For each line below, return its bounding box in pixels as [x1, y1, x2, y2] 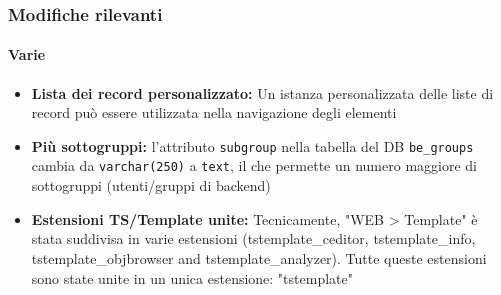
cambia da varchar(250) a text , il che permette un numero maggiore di [31, 155, 477, 176]
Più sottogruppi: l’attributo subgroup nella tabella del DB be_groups [31, 135, 474, 156]
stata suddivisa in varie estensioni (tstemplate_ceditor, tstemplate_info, [31, 228, 476, 249]
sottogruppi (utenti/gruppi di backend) [31, 175, 271, 196]
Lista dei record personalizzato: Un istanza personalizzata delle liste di [31, 82, 494, 103]
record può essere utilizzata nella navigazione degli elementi [31, 102, 397, 123]
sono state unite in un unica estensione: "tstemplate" [31, 267, 353, 288]
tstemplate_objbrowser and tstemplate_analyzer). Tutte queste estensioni [31, 247, 487, 268]
